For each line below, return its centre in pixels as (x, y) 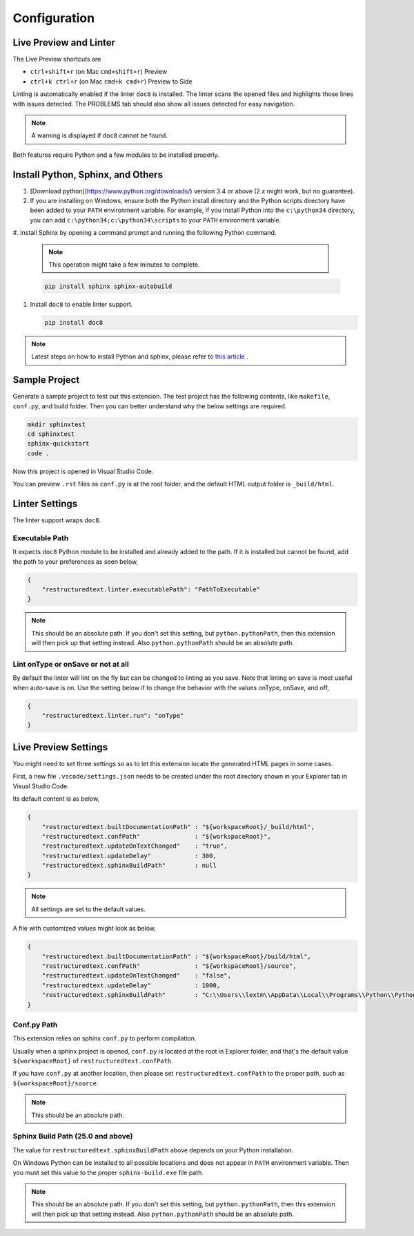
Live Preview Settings (60, 747)
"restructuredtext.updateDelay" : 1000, (131, 985)
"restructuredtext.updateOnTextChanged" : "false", (136, 976)
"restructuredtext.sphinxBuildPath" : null (129, 866)
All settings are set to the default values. (89, 909)
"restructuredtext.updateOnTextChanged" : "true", (135, 846)
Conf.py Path (35, 1025)
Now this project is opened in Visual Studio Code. (83, 471)
